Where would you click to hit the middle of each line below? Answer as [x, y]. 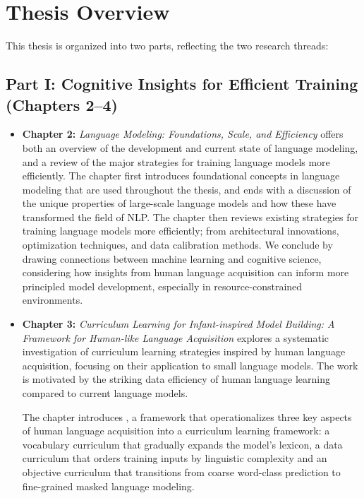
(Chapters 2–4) [62, 104]
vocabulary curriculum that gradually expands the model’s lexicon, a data [182, 444]
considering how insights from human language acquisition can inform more [186, 272]
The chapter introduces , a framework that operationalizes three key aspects [187, 416]
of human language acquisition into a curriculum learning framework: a [176, 431]
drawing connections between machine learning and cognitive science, [172, 258]
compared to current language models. [105, 393]
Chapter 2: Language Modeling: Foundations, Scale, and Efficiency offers [183, 134]
